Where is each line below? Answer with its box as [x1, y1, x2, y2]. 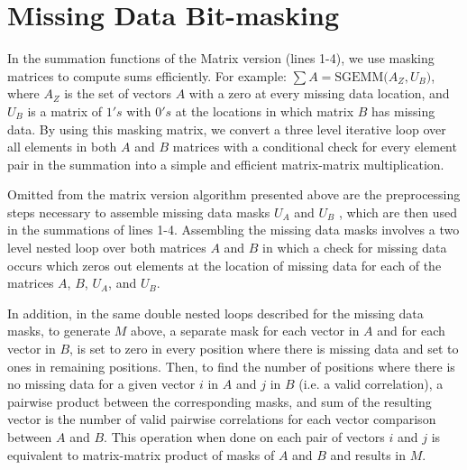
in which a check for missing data [262, 238, 447, 257]
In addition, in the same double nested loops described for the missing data [7, 303, 424, 322]
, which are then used [338, 202, 458, 221]
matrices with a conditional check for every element [172, 137, 457, 156]
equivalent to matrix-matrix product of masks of [7, 445, 275, 464]
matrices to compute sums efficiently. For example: [7, 66, 288, 85]
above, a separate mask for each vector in [131, 321, 360, 340]
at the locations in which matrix [175, 101, 354, 120]
